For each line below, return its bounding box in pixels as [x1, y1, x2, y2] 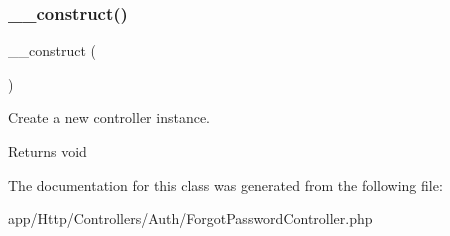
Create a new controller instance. [8, 107, 211, 128]
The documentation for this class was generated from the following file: [8, 174, 443, 195]
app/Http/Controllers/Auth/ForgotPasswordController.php [8, 208, 373, 229]
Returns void [8, 141, 87, 161]
